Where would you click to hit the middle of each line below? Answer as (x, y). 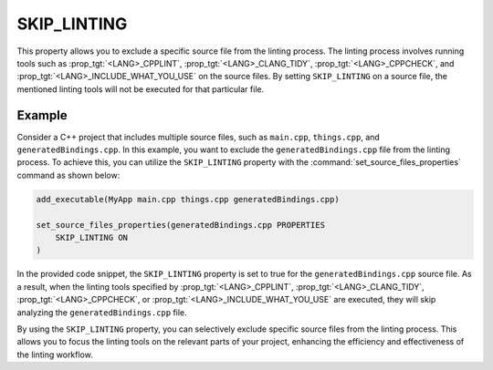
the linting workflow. (55, 355)
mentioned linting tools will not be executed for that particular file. (141, 89)
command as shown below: (68, 175)
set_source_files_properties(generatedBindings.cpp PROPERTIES (181, 225)
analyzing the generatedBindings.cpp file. (102, 312)
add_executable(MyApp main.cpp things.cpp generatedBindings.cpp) (188, 199)
